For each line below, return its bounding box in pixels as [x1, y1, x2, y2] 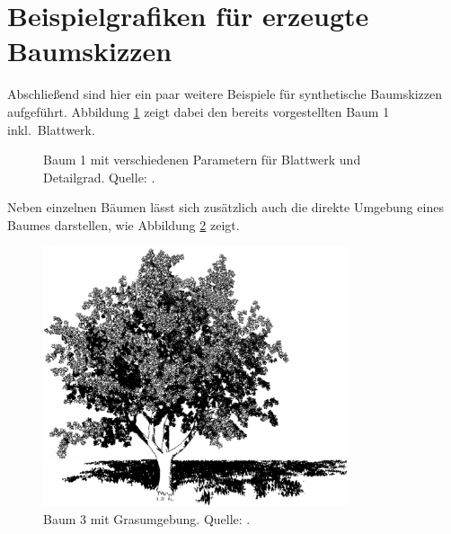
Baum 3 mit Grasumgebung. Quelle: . [43, 509, 251, 528]
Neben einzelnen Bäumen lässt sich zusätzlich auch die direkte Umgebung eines [7, 198, 444, 217]
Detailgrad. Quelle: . [43, 167, 155, 186]
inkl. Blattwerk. [7, 120, 95, 138]
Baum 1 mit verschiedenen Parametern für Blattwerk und [43, 150, 361, 169]
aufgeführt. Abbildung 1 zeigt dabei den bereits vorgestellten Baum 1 [7, 102, 390, 120]
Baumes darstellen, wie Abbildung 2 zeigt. [7, 215, 240, 234]
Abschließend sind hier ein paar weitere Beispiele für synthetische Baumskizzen [7, 85, 442, 103]
